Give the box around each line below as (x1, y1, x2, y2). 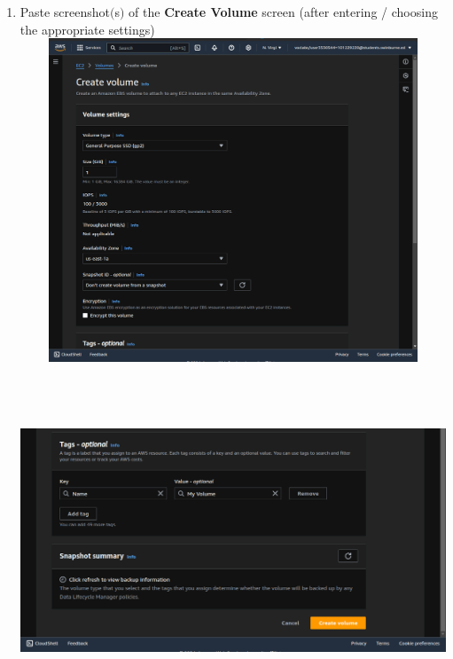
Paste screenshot (20, 3, 110, 20)
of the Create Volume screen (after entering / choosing (129, 3, 438, 20)
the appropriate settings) (20, 20, 155, 38)
